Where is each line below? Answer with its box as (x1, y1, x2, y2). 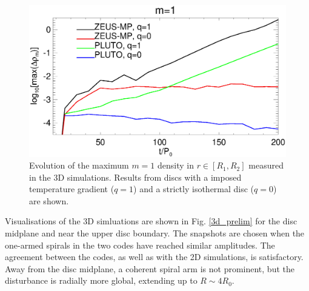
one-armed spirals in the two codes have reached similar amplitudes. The (5, 238, 275, 251)
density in (157, 159, 194, 172)
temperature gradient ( (29, 182, 115, 195)
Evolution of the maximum (29, 159, 129, 172)
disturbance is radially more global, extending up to (5, 274, 198, 287)
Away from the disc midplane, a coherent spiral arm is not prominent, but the (5, 262, 294, 275)
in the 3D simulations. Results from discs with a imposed (29, 170, 242, 183)
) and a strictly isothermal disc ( (133, 182, 254, 195)
